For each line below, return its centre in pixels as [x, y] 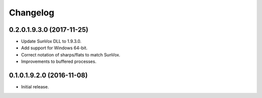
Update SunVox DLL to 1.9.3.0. [51, 42]
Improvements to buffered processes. [59, 62]
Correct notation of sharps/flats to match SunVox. [71, 55]
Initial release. [35, 87]
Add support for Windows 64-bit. [54, 48]
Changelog [32, 13]
